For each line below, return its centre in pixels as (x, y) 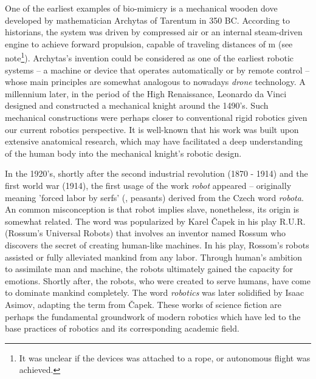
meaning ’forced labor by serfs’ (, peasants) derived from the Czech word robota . (154, 197)
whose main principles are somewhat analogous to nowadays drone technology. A (155, 82)
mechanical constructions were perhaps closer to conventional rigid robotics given (156, 117)
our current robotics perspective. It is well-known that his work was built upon (152, 129)
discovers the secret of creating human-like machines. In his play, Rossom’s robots (157, 244)
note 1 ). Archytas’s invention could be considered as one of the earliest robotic (149, 57)
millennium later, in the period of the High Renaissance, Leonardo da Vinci (146, 93)
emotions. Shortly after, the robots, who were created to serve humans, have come (158, 280)
